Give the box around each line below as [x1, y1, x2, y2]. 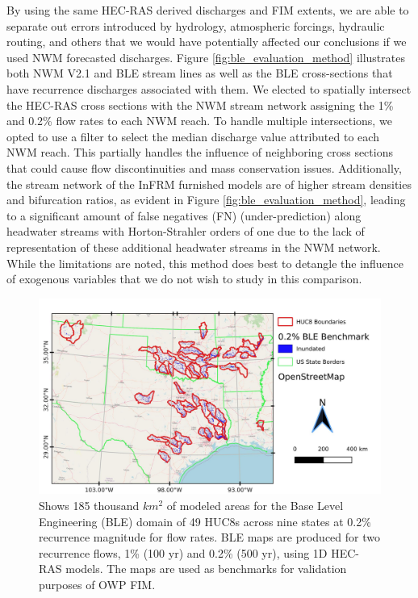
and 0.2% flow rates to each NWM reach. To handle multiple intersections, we [6, 112, 392, 129]
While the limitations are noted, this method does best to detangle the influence [6, 254, 403, 271]
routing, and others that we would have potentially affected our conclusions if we [6, 33, 407, 50]
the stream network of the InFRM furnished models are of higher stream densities [6, 175, 412, 192]
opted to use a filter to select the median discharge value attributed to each [6, 128, 379, 144]
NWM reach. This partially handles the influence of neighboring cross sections [6, 144, 393, 161]
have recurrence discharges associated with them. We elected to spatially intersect [6, 80, 412, 97]
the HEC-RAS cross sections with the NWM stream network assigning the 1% [6, 96, 394, 113]
